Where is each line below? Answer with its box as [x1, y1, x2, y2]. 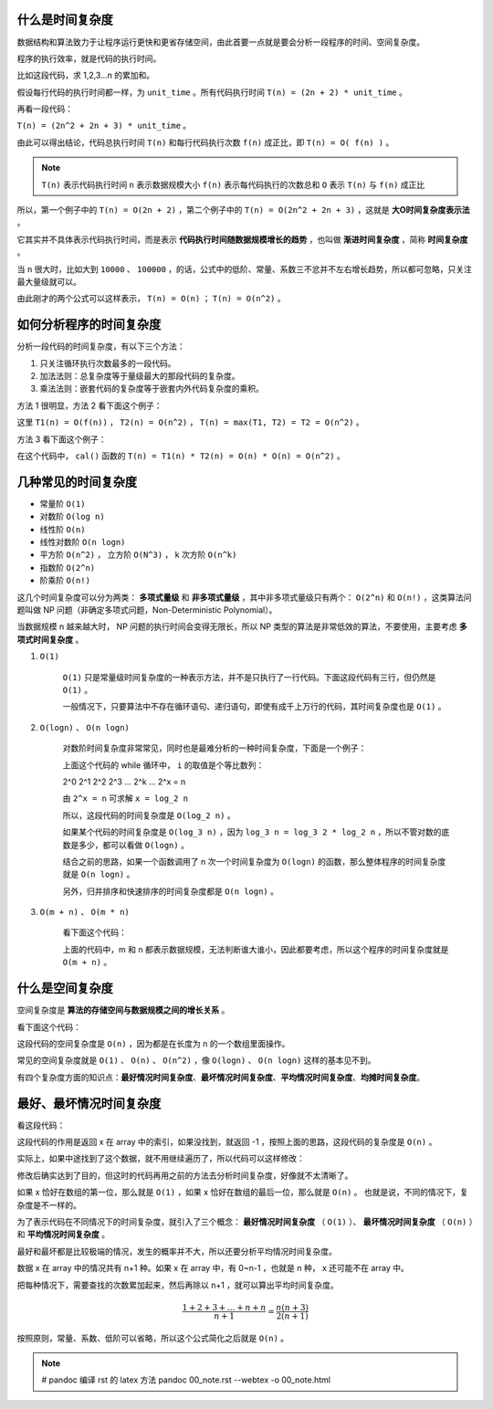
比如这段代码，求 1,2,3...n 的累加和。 [16, 69, 155, 81]
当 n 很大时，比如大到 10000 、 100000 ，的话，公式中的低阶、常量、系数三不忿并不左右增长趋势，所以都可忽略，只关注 [16, 263, 472, 274]
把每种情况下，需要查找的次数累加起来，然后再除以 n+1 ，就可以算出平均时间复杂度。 [16, 1279, 340, 1290]
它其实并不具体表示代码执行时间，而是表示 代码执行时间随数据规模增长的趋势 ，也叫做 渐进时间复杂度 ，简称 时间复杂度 [16, 234, 468, 245]
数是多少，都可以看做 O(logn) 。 [62, 839, 189, 850]
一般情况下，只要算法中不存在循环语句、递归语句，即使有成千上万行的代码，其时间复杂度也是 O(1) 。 [62, 701, 446, 712]
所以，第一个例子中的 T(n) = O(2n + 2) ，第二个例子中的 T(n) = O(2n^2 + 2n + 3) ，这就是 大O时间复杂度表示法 [16, 205, 470, 216]
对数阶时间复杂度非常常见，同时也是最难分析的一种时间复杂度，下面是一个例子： [62, 742, 367, 753]
